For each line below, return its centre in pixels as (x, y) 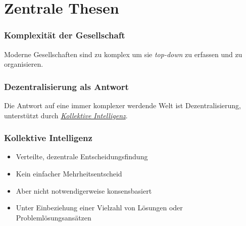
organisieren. (24, 64)
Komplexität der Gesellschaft (65, 35)
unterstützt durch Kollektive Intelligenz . (66, 115)
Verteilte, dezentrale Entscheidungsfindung (82, 156)
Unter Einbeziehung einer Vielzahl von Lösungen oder (99, 208)
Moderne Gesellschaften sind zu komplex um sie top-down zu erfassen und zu (123, 54)
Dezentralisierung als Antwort (66, 86)
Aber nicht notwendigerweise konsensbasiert (84, 190)
